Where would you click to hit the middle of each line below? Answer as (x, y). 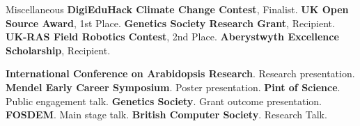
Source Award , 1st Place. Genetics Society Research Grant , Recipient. (170, 23)
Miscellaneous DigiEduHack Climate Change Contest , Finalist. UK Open (177, 9)
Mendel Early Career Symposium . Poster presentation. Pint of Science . (173, 87)
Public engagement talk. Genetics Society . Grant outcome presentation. (164, 101)
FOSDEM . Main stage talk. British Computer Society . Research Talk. (166, 115)
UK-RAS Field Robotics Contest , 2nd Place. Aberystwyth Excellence (172, 37)
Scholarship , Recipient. (58, 50)
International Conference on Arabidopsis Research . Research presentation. (180, 73)
